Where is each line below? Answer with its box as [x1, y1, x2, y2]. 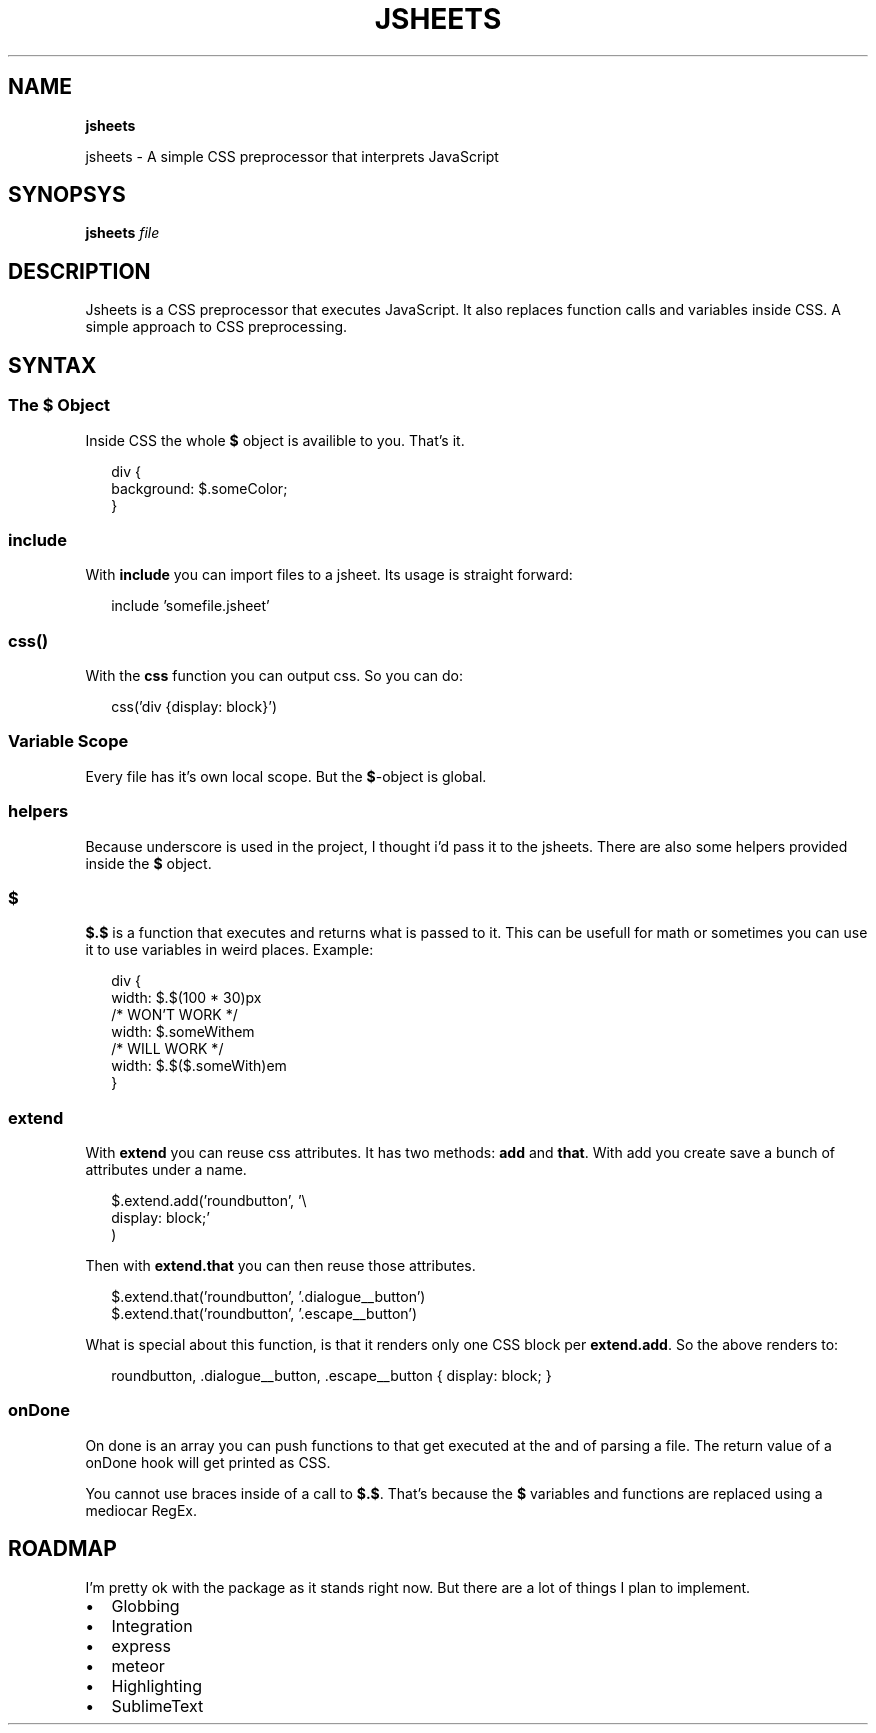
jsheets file [85, 224, 160, 242]
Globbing [111, 1595, 180, 1616]
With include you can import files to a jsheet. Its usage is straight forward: [85, 566, 573, 584]
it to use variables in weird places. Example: [85, 941, 374, 959]
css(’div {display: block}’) [111, 698, 277, 715]
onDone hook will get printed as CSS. [85, 1453, 331, 1471]
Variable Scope [8, 731, 129, 752]
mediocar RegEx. [85, 1501, 198, 1519]
